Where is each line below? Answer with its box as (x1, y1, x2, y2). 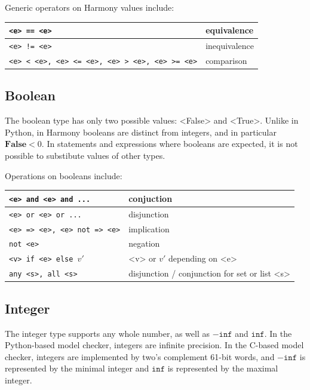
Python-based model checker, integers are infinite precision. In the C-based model (5, 339, 304, 351)
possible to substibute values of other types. (5, 149, 165, 162)
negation (128, 237, 160, 250)
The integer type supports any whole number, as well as (5, 327, 210, 339)
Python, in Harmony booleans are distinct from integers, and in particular (5, 125, 277, 138)
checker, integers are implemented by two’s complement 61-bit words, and (5, 350, 275, 363)
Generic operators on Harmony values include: (5, 1, 174, 13)
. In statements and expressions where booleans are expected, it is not (41, 137, 298, 150)
